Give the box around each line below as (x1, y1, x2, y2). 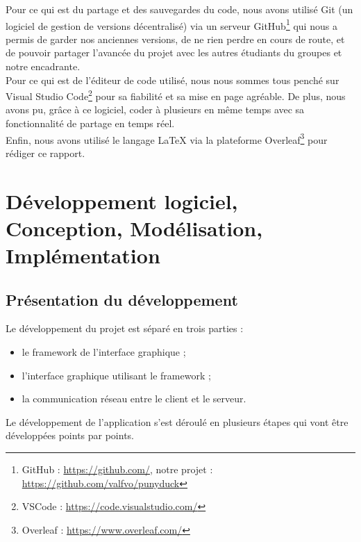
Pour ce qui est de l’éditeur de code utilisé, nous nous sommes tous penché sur (6, 72, 339, 87)
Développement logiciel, (6, 186, 238, 215)
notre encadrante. (6, 59, 81, 74)
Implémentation (6, 241, 160, 270)
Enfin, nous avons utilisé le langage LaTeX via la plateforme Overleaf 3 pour (6, 130, 328, 147)
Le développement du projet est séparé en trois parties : (6, 321, 244, 336)
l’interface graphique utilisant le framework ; (22, 368, 211, 382)
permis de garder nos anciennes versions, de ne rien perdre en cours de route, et (6, 31, 345, 46)
